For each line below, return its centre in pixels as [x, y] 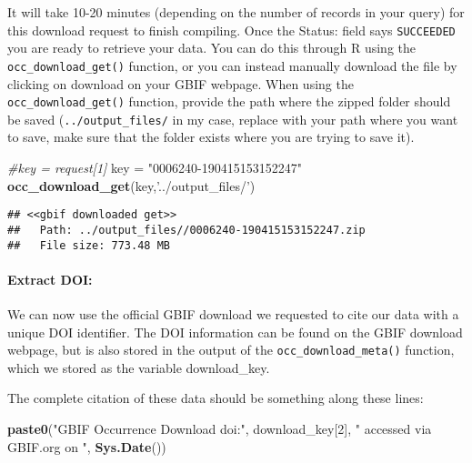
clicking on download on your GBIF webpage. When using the [181, 83]
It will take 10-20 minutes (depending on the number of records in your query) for [236, 12]
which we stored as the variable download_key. [139, 367]
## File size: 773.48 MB [89, 245]
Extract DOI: [50, 279]
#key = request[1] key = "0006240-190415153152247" [155, 167]
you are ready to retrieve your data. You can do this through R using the [211, 48]
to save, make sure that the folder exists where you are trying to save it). [211, 137]
